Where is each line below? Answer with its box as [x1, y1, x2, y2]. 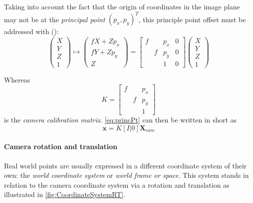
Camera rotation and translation [4, 141, 118, 152]
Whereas [4, 74, 30, 84]
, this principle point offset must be [139, 14, 246, 24]
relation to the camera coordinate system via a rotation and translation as [4, 179, 230, 190]
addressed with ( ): [4, 26, 59, 37]
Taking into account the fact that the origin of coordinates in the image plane [4, 1, 240, 11]
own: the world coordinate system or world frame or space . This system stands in [4, 170, 249, 180]
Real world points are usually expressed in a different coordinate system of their [4, 160, 247, 170]
